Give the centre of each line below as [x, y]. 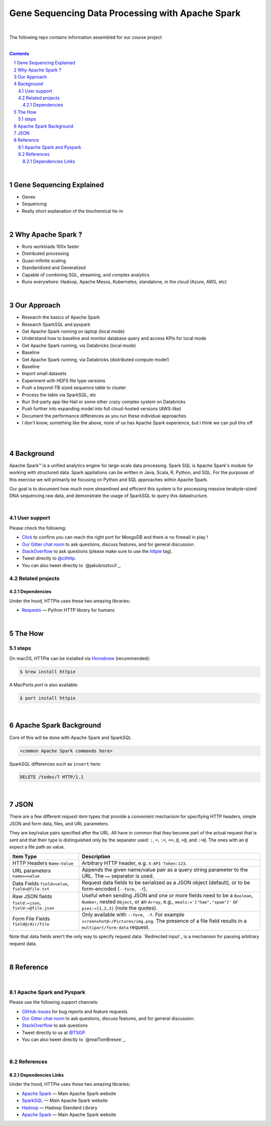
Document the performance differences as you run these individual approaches [104, 416]
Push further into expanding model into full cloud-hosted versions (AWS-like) [102, 409]
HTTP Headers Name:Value [43, 863]
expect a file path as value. [37, 847]
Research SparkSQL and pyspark [56, 324]
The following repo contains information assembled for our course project [86, 37]
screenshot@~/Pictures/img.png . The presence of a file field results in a [164, 921]
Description [96, 857]
